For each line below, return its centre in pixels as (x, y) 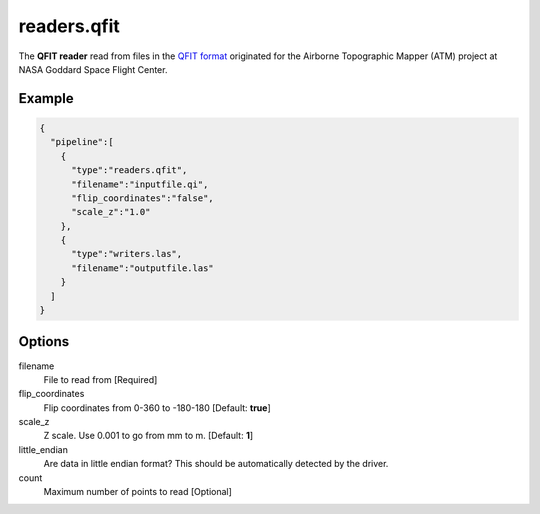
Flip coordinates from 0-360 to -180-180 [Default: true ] (157, 407)
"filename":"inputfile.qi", (140, 184)
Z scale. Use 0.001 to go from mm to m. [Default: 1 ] (148, 436)
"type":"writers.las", (127, 254)
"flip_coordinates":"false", (142, 198)
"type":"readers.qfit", (129, 170)
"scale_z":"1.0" (111, 212)
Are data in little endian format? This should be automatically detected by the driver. (216, 464)
